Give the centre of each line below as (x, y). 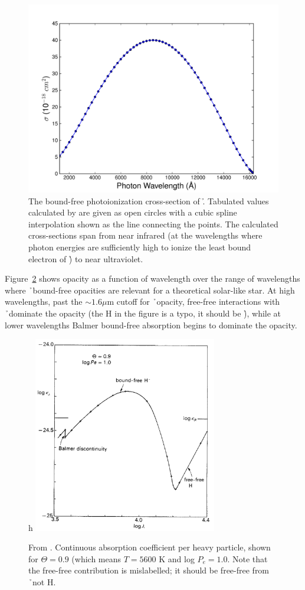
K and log (177, 558)
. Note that (247, 558)
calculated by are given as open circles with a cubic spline (133, 212)
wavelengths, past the (44, 301)
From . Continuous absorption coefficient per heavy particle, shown (150, 547)
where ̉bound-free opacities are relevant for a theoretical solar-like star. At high (150, 290)
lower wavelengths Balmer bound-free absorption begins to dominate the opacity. (151, 325)
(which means (96, 558)
